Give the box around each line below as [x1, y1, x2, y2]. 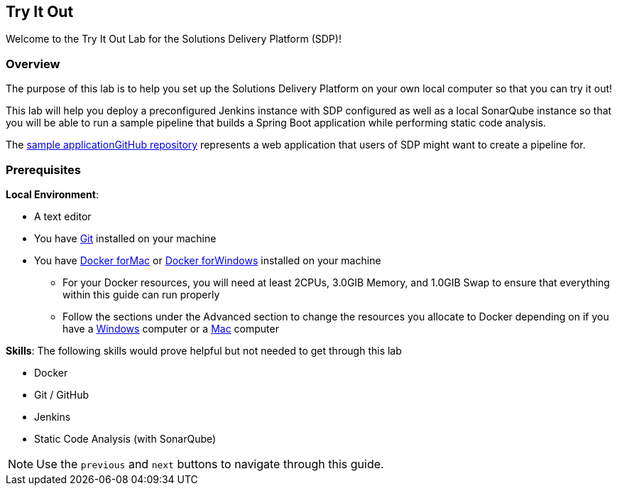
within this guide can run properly [62, 288, 220, 301]
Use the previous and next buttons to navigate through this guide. [36, 456, 384, 471]
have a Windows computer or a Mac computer [62, 322, 279, 335]
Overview [6, 56, 60, 71]
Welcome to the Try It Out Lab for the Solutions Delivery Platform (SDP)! [6, 33, 342, 45]
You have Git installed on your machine [34, 232, 217, 244]
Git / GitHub [34, 388, 89, 401]
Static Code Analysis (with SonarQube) [34, 432, 217, 445]
